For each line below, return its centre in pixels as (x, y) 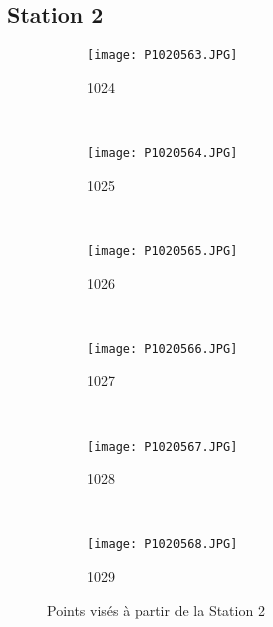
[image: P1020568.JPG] (162, 544)
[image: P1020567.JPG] (162, 446)
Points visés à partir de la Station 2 (156, 609)
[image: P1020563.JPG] (162, 55)
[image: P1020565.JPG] (162, 250)
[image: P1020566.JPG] (162, 348)
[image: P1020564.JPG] (162, 153)
